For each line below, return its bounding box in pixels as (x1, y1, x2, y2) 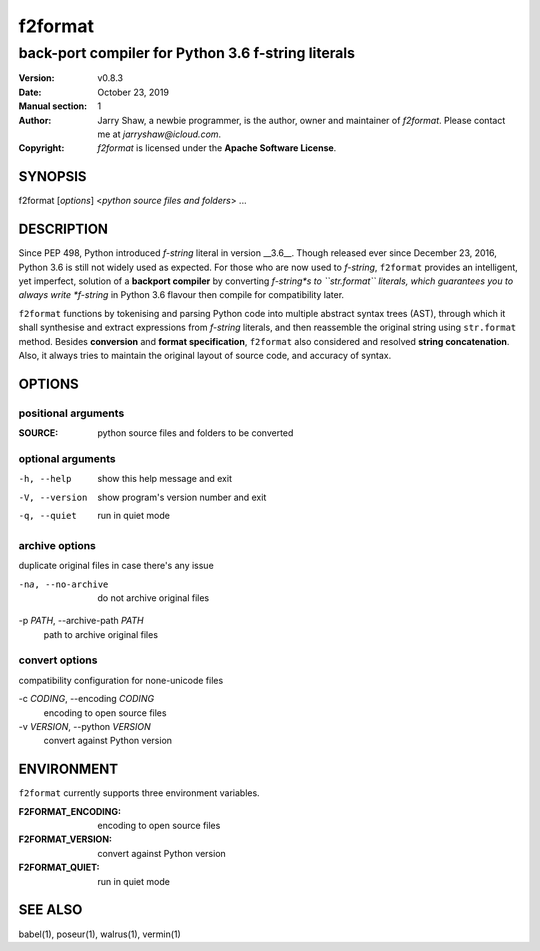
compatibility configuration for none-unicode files (18, 674, 224, 686)
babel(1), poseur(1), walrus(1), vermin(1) (18, 928, 182, 940)
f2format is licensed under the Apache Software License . (97, 142, 337, 154)
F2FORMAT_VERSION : (18, 833, 112, 845)
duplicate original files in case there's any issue (18, 560, 214, 572)
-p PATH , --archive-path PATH (18, 615, 144, 627)
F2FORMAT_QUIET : (18, 861, 100, 874)
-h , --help (18, 473, 72, 485)
